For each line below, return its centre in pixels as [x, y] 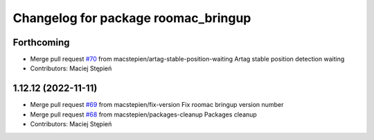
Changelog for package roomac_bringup [132, 18]
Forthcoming [41, 42]
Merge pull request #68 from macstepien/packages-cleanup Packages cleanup [144, 114]
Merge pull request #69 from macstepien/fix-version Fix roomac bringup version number [157, 105]
